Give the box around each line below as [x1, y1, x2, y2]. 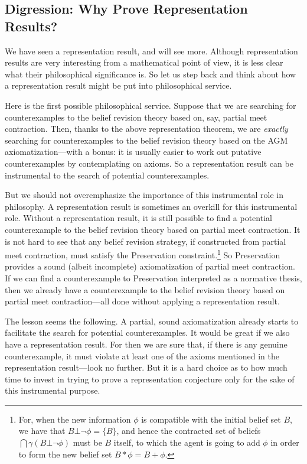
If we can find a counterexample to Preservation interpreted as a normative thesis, [5, 271, 302, 284]
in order [270, 436, 299, 449]
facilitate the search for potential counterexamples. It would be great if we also [5, 326, 290, 339]
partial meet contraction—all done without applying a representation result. [5, 295, 280, 307]
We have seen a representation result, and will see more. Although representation [5, 44, 298, 57]
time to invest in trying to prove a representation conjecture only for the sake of [5, 372, 295, 385]
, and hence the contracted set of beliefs [116, 424, 261, 437]
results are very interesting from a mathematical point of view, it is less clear [5, 56, 283, 69]
